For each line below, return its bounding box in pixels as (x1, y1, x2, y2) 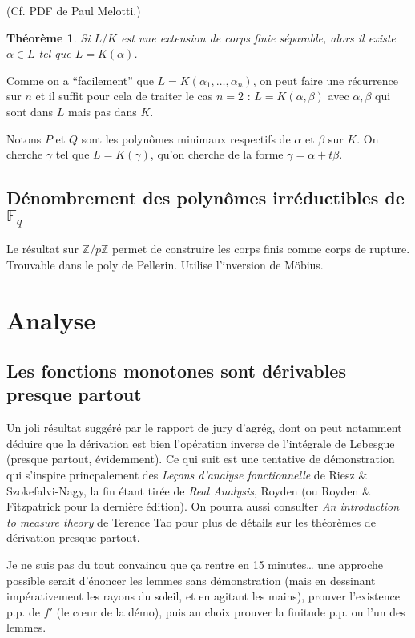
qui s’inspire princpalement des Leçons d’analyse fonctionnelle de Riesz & (6, 466, 368, 483)
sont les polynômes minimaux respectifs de (81, 130, 291, 147)
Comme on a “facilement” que (6, 71, 154, 88)
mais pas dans (67, 103, 137, 119)
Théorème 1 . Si (6, 29, 91, 46)
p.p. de (6, 603, 41, 620)
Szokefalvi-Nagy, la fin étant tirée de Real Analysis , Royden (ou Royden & (6, 482, 371, 499)
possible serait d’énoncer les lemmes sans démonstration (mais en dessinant (6, 571, 376, 588)
